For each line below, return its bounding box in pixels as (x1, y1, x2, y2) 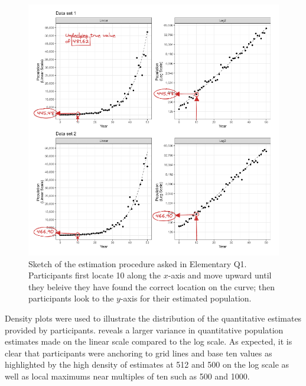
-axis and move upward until (168, 269, 272, 281)
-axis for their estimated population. (120, 292, 252, 304)
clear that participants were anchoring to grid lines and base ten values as (5, 346, 272, 359)
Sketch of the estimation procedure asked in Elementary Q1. (28, 257, 247, 270)
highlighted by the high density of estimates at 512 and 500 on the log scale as (5, 358, 289, 371)
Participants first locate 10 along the (28, 269, 161, 281)
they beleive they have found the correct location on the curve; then (28, 280, 275, 293)
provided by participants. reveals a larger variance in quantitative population (5, 323, 284, 336)
